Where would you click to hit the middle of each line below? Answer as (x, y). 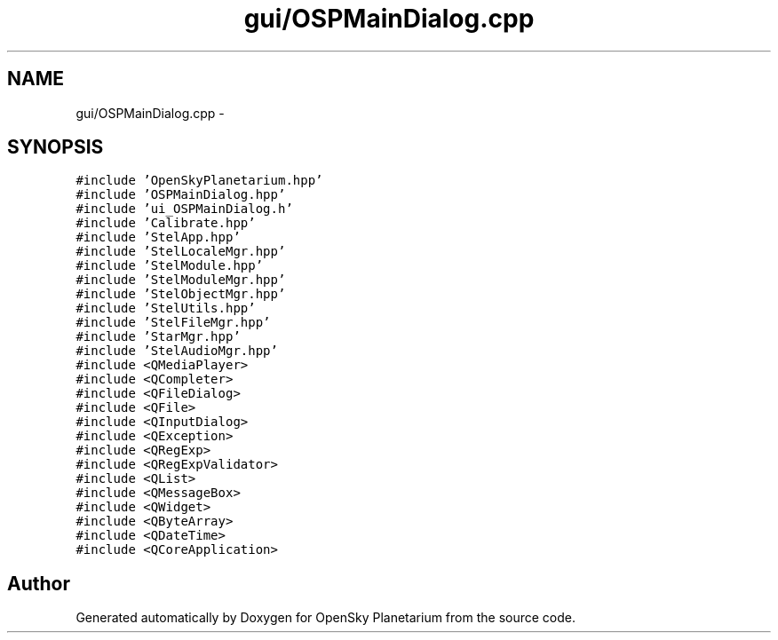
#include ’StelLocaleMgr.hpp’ (181, 252)
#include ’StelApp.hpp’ (158, 237)
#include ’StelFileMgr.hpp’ (173, 323)
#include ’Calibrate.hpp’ (166, 223)
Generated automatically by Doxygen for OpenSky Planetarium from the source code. (325, 618)
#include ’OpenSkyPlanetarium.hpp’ (199, 181)
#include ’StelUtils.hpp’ (166, 308)
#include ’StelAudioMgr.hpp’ (177, 351)
